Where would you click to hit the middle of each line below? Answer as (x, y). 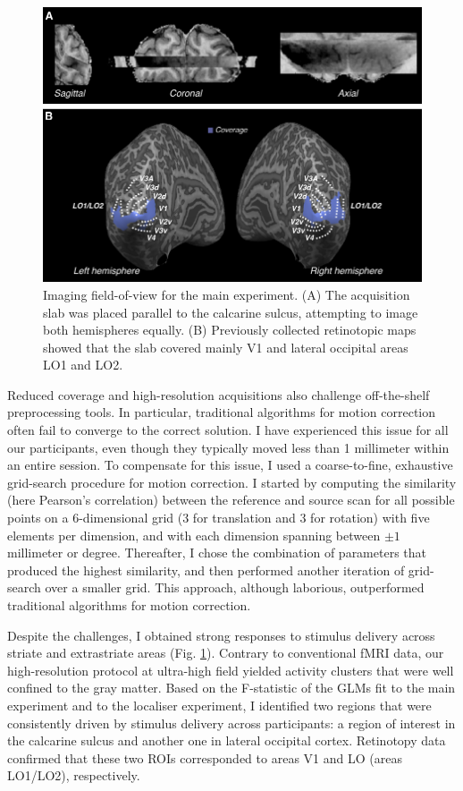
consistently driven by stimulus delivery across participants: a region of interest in (231, 723)
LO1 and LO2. (83, 365)
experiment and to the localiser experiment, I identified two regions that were (219, 705)
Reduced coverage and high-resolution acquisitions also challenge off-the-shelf (219, 394)
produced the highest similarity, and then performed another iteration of (206, 570)
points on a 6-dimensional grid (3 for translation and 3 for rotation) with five (219, 518)
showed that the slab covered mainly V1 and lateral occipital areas (226, 347)
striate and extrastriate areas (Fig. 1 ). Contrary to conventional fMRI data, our (226, 653)
